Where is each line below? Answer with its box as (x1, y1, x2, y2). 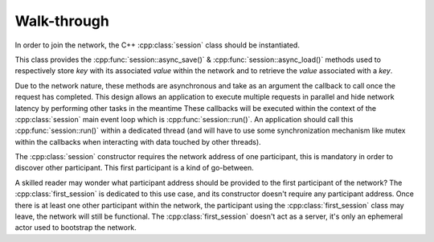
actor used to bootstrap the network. (14, 223, 137, 232)
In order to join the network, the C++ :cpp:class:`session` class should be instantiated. (14, 40, 301, 50)
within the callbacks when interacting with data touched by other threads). (14, 137, 261, 146)
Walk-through (14, 12, 110, 30)
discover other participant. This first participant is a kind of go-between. (14, 163, 255, 173)
